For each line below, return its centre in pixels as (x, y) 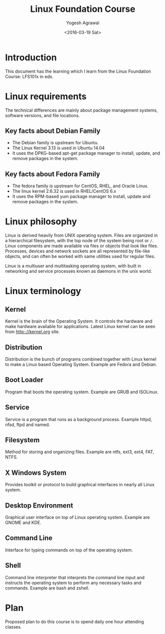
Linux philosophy (41, 222)
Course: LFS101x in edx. (29, 76)
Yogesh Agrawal (83, 23)
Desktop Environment (39, 505)
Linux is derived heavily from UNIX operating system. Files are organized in (82, 235)
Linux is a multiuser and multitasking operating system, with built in (73, 266)
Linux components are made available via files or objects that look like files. (82, 246)
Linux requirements (46, 96)
